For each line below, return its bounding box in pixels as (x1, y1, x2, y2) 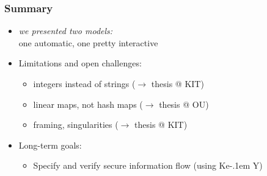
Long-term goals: (18, 138, 82, 151)
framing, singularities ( (33, 118, 119, 131)
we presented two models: (18, 24, 113, 37)
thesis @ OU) (159, 97, 209, 110)
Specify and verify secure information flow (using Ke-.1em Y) (33, 159, 263, 172)
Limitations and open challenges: (18, 57, 142, 69)
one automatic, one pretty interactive (18, 36, 158, 49)
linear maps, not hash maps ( (33, 97, 143, 110)
